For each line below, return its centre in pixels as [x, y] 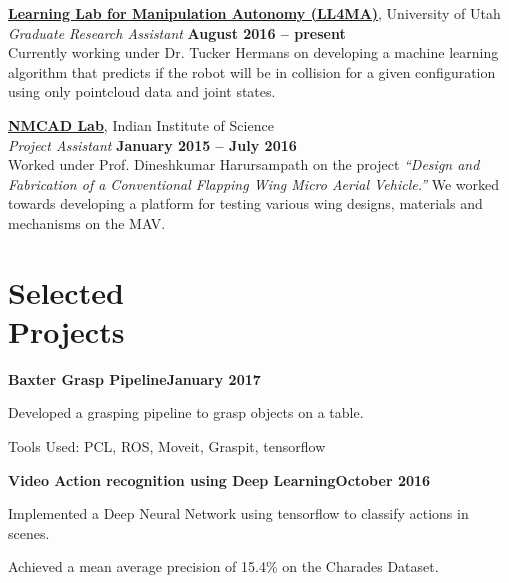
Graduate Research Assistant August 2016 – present [177, 32]
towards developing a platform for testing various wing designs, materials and [245, 203]
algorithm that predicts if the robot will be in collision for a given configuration [252, 71]
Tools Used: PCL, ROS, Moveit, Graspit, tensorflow [167, 446]
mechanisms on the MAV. [87, 222]
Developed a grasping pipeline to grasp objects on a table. [186, 412]
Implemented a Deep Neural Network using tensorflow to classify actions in [238, 513]
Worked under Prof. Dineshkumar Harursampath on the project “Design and [244, 164]
